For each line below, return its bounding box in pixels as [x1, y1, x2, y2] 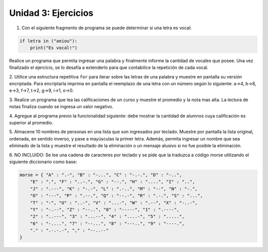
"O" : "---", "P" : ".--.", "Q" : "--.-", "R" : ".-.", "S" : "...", [30, 193, 203, 198]
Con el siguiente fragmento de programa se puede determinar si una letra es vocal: [21, 25, 192, 31]
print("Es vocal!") [30, 45, 78, 51]
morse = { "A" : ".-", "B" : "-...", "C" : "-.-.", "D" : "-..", [19, 172, 182, 178]
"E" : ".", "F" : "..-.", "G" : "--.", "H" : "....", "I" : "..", [30, 179, 196, 185]
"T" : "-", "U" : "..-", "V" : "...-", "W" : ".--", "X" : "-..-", [30, 200, 198, 205]
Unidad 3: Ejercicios [9, 7, 94, 18]
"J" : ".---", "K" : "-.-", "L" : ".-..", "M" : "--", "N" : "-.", [30, 186, 198, 191]
